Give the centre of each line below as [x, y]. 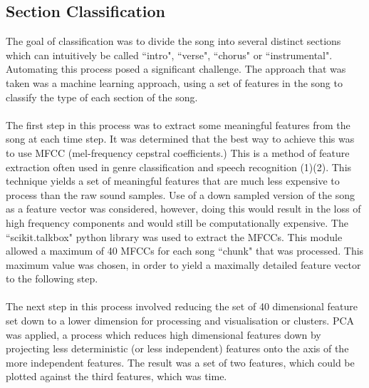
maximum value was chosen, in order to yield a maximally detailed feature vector [183, 264]
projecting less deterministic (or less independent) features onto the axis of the [177, 348]
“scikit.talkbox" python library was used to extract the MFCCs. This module [174, 236]
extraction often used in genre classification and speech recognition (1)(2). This [179, 167]
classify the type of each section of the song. [102, 97]
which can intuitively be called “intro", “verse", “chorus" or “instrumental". [169, 55]
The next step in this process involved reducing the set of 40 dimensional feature [182, 306]
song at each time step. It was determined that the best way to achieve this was [180, 139]
